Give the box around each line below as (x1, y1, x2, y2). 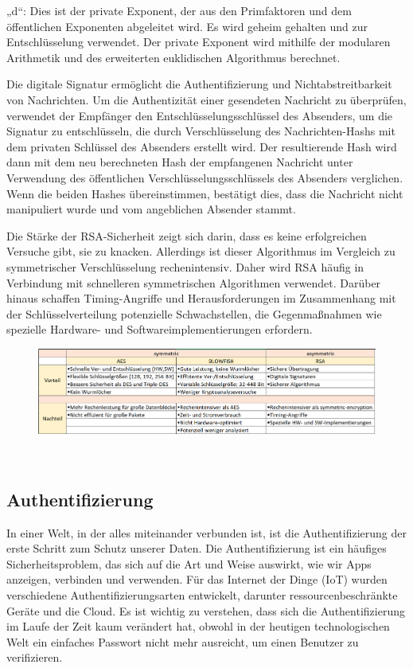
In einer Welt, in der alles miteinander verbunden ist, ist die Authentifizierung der (6, 524, 407, 541)
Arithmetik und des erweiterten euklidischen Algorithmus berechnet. (6, 49, 341, 65)
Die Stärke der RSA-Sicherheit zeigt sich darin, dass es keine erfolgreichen (6, 227, 367, 244)
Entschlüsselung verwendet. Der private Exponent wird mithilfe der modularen (6, 33, 391, 50)
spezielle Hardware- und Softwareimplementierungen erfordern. (6, 321, 313, 338)
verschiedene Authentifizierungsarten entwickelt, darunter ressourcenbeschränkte (6, 586, 398, 603)
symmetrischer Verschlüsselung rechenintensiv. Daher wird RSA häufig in (6, 258, 364, 275)
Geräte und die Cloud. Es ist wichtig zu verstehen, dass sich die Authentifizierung (6, 602, 405, 619)
